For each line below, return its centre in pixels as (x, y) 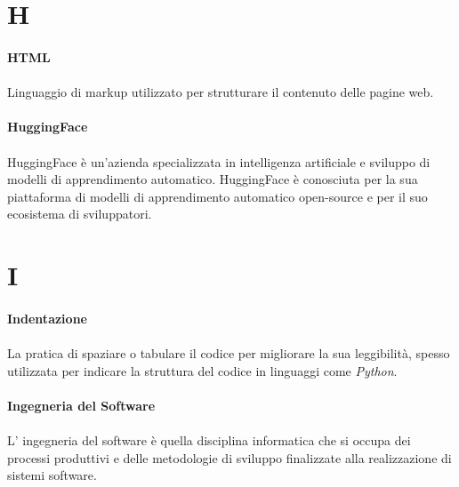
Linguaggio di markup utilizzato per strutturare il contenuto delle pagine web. (221, 92)
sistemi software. (52, 475)
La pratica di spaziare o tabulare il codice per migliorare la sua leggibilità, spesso (229, 353)
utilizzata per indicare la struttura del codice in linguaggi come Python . (202, 370)
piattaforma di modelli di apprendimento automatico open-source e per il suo (217, 196)
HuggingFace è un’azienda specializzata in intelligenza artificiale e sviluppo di (219, 161)
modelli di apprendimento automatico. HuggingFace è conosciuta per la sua (213, 179)
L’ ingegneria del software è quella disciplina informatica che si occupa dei (209, 440)
